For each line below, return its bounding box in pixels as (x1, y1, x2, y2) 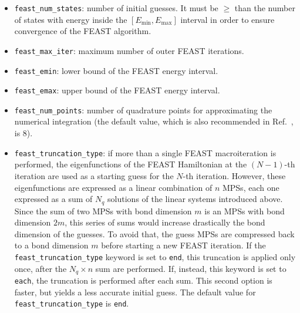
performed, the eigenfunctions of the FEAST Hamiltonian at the (14, 158, 247, 170)
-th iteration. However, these (183, 169, 286, 181)
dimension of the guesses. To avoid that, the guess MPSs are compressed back (14, 227, 295, 240)
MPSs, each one (222, 181, 279, 193)
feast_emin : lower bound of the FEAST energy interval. (14, 64, 218, 76)
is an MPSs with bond (204, 204, 285, 217)
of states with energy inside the (14, 13, 127, 25)
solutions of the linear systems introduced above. (107, 193, 283, 205)
